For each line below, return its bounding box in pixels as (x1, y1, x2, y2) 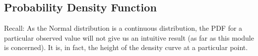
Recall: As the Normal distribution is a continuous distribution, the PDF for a (4, 23, 243, 33)
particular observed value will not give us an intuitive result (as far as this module (4, 32, 254, 43)
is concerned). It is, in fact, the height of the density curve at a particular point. (4, 42, 248, 53)
